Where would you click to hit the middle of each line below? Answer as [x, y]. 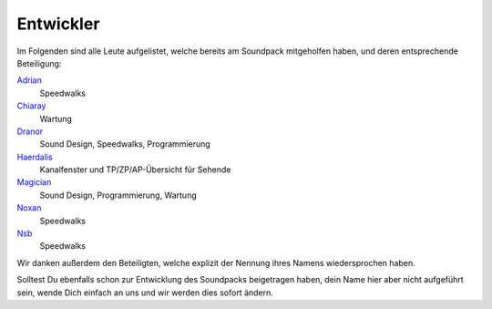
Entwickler [58, 24]
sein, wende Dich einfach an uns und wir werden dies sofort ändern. [145, 293]
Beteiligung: [39, 63]
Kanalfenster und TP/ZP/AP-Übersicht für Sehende [135, 170]
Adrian [30, 80]
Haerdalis [35, 157]
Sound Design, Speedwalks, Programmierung [125, 144]
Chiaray [31, 106]
